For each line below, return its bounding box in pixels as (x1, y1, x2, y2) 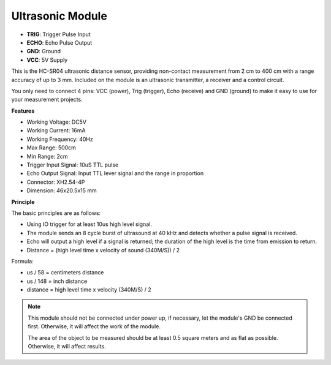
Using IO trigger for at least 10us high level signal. (26, 220, 153, 228)
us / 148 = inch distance (26, 277, 88, 285)
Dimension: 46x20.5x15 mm (26, 187, 97, 194)
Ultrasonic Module (11, 9, 107, 23)
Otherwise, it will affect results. (28, 343, 107, 350)
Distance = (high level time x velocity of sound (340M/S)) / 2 (26, 246, 180, 254)
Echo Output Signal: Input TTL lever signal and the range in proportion (26, 170, 204, 177)
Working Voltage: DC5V (26, 118, 87, 126)
